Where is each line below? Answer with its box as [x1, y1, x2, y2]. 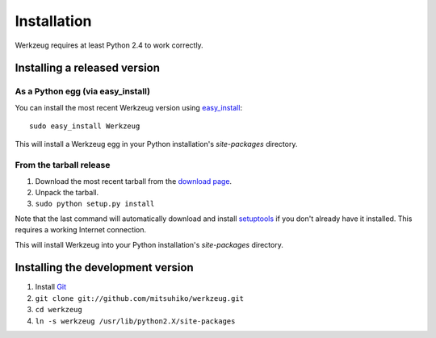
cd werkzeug [35, 305, 82, 315]
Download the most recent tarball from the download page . [35, 176, 233, 186]
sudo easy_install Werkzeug [29, 122, 140, 131]
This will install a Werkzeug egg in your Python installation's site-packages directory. [15, 140, 298, 149]
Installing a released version [15, 61, 161, 75]
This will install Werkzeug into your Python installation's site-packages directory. [15, 240, 284, 249]
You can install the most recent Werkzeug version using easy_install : [15, 102, 242, 112]
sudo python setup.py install [35, 199, 155, 209]
